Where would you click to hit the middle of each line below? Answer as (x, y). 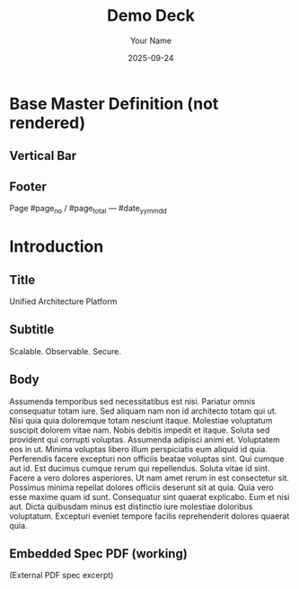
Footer (28, 187)
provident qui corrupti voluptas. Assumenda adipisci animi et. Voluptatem (145, 439)
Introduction (57, 247)
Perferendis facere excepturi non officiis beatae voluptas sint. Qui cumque (147, 459)
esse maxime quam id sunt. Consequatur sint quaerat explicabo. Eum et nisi (149, 496)
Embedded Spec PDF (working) (99, 553)
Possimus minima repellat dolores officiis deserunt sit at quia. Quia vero (141, 487)
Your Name (151, 40)
